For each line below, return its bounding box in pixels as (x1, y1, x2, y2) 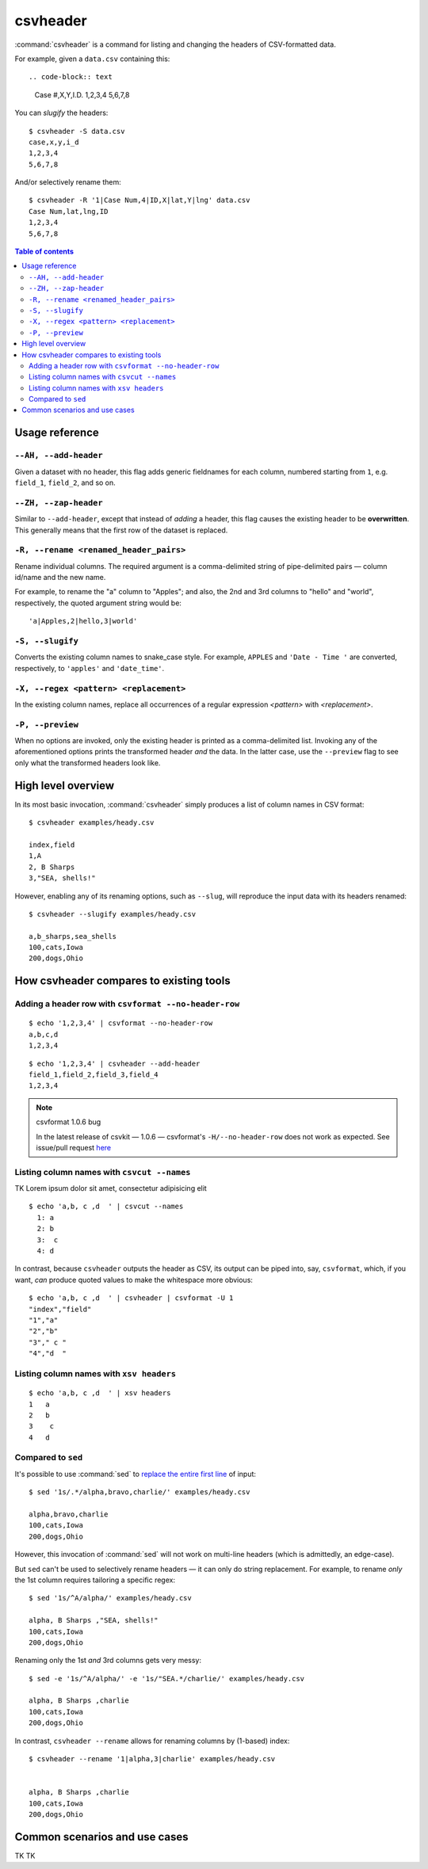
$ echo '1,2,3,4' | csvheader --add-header (29, 1058, 201, 1068)
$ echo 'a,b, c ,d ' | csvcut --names (29, 1202, 184, 1211)
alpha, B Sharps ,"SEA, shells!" (29, 1616, 159, 1625)
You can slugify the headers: (14, 108, 109, 118)
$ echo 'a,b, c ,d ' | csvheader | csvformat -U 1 (29, 1294, 234, 1303)
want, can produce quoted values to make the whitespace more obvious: (14, 1275, 254, 1284)
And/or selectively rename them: (14, 177, 122, 187)
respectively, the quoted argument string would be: (14, 598, 182, 608)
